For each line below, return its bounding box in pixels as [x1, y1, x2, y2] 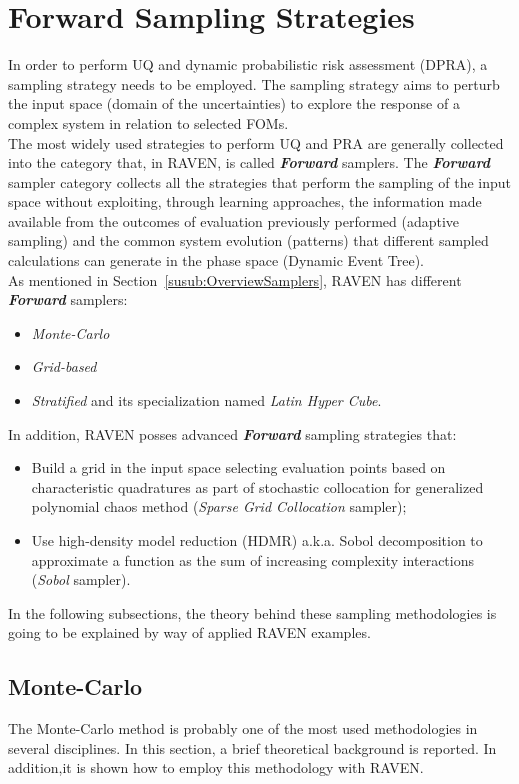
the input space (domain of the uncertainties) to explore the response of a [8, 93, 460, 114]
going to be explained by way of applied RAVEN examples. [8, 622, 371, 643]
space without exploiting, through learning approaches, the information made [8, 191, 482, 212]
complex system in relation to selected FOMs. [8, 112, 289, 133]
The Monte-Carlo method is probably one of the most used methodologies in [8, 718, 478, 739]
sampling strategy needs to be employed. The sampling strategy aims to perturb [8, 73, 500, 94]
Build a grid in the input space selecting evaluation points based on [31, 457, 446, 478]
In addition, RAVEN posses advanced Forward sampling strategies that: [8, 423, 457, 444]
